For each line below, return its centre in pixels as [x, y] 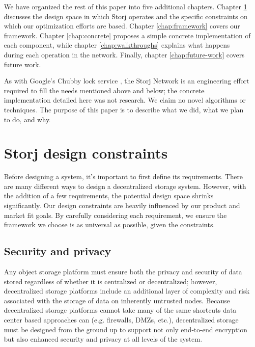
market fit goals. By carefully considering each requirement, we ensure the [115, 215]
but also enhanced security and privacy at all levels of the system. [103, 339]
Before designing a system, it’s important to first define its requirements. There [123, 176]
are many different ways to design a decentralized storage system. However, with [125, 186]
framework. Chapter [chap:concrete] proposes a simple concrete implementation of [127, 35]
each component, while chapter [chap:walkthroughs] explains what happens [117, 45]
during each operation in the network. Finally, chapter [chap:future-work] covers [124, 54]
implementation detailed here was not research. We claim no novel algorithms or [125, 100]
